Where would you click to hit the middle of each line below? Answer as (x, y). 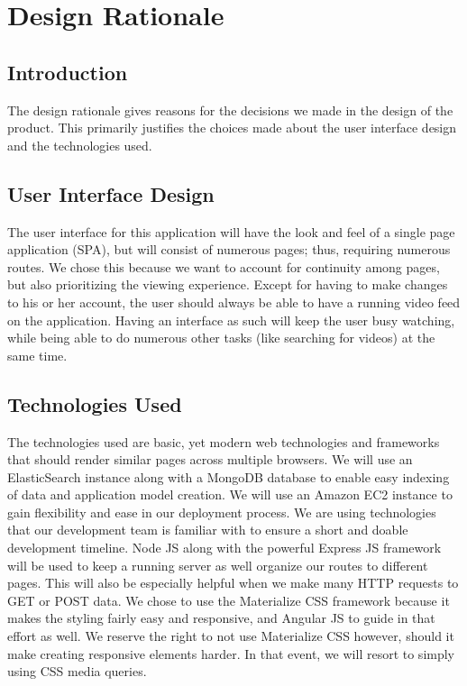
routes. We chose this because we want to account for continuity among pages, (224, 266)
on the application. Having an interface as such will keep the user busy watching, (231, 320)
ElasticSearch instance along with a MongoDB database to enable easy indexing (229, 476)
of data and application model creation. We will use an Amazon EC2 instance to (230, 494)
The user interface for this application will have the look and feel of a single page (231, 231)
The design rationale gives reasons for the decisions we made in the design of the (230, 110)
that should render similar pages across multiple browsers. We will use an (210, 459)
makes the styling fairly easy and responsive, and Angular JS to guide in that (221, 618)
